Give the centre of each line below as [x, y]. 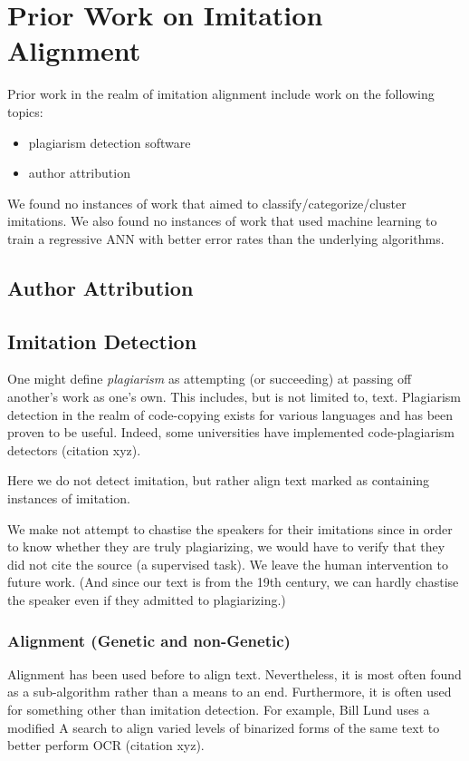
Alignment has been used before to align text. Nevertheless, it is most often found [234, 673]
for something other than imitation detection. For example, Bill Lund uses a [219, 709]
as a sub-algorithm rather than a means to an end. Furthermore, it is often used [230, 692]
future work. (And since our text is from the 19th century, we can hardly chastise [233, 582]
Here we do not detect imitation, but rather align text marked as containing [219, 480]
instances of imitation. [69, 498]
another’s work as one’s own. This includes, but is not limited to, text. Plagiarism [234, 397]
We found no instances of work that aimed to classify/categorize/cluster [207, 203]
